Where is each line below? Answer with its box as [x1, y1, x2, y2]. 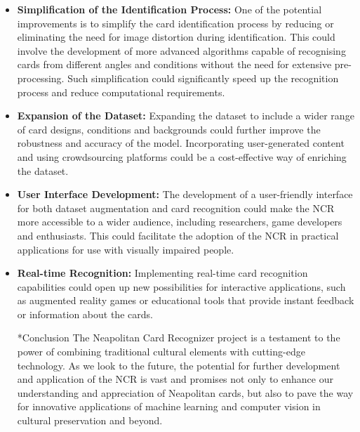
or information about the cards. [17, 306, 153, 321]
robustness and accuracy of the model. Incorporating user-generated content [17, 136, 345, 150]
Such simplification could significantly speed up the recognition [67, 70, 339, 85]
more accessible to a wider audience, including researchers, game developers [17, 214, 342, 229]
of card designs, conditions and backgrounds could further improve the [17, 122, 321, 136]
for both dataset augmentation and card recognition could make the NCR [17, 200, 335, 215]
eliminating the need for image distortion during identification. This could [17, 30, 335, 44]
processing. [17, 70, 65, 85]
